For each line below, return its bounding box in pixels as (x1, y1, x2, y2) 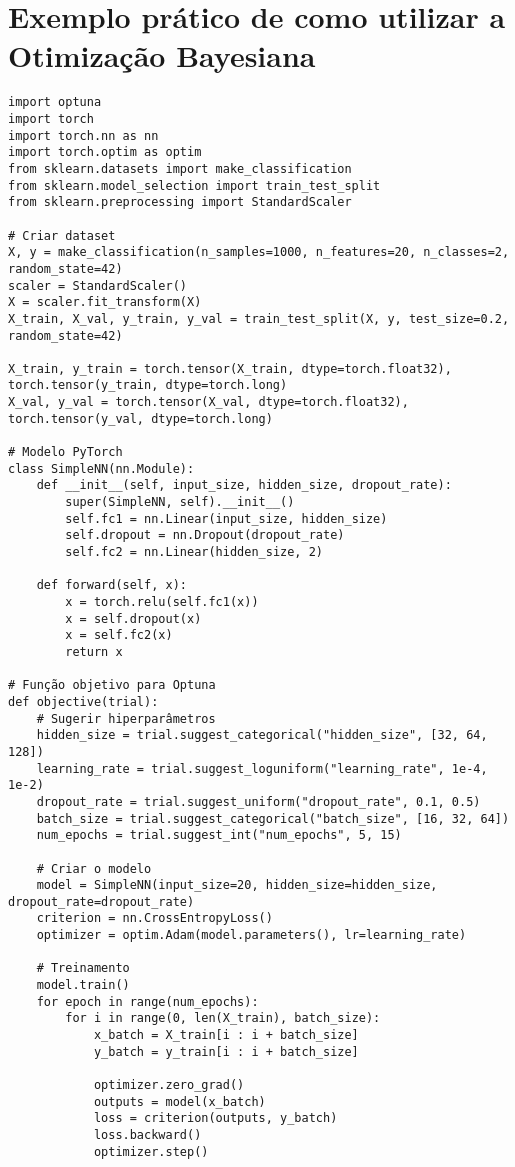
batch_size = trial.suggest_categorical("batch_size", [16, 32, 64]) (36, 811, 510, 826)
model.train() (36, 978, 130, 993)
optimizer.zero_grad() (93, 1078, 245, 1093)
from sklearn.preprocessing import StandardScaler (8, 195, 352, 210)
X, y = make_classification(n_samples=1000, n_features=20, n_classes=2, (8, 245, 510, 260)
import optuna (8, 95, 102, 110)
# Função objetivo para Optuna (8, 678, 216, 693)
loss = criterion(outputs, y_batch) (93, 1111, 338, 1126)
